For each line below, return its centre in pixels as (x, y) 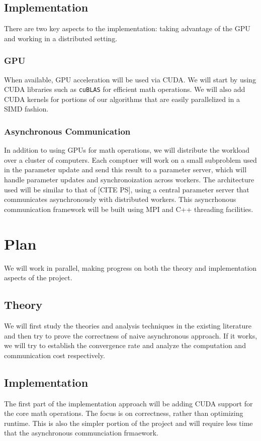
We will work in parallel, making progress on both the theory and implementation (130, 267)
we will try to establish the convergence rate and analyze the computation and (125, 345)
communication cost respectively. (55, 355)
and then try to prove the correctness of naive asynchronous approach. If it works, (131, 335)
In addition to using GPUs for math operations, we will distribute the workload (127, 150)
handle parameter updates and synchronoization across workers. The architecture (129, 180)
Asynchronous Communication (67, 131)
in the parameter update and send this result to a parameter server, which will (125, 170)
